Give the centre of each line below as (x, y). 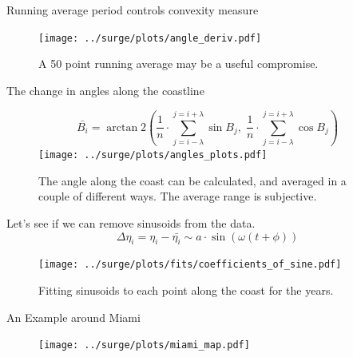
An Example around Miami (73, 317)
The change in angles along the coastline (105, 90)
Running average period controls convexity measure (133, 10)
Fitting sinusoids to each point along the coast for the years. (186, 290)
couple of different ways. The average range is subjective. (178, 196)
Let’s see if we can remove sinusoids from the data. (131, 223)
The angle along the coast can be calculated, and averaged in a (192, 180)
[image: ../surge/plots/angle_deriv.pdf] (150, 38)
